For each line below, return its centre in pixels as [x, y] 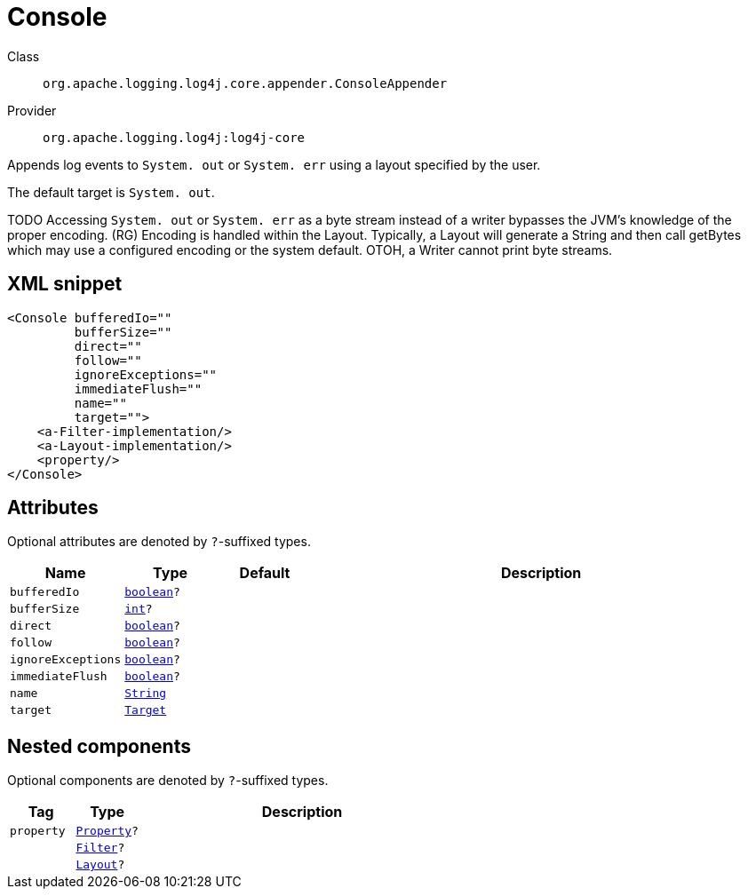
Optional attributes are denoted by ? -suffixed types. [159, 542]
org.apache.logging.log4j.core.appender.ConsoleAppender [245, 83]
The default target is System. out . [111, 192]
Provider [32, 110]
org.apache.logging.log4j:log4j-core [174, 137]
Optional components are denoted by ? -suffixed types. [168, 781]
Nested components [99, 746]
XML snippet [65, 284]
